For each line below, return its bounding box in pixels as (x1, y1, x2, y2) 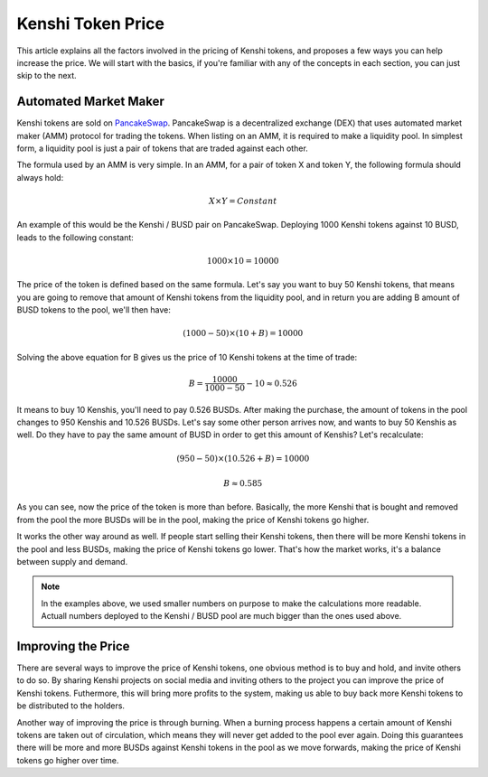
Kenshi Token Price (16, 14, 164, 33)
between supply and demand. (16, 557, 128, 566)
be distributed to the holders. (16, 700, 126, 711)
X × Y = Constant (208, 195, 277, 206)
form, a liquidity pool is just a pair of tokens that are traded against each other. (16, 143, 309, 154)
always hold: (16, 172, 64, 183)
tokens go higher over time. (16, 754, 119, 765)
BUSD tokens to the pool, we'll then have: (16, 304, 172, 315)
